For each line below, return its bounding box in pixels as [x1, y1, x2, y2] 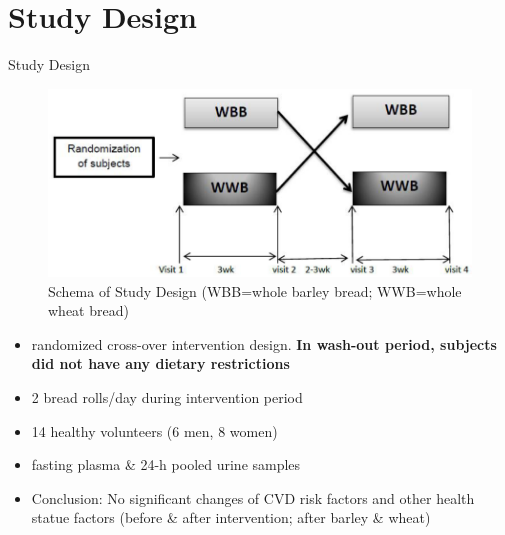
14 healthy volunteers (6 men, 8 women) [31, 420, 278, 441]
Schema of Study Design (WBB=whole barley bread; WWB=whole [48, 280, 462, 301]
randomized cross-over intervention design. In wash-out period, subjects [31, 333, 497, 354]
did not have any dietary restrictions [31, 353, 290, 374]
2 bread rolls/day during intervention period [31, 387, 303, 408]
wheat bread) [48, 300, 129, 321]
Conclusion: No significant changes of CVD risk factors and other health [31, 487, 475, 508]
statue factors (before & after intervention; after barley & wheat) [31, 507, 431, 528]
